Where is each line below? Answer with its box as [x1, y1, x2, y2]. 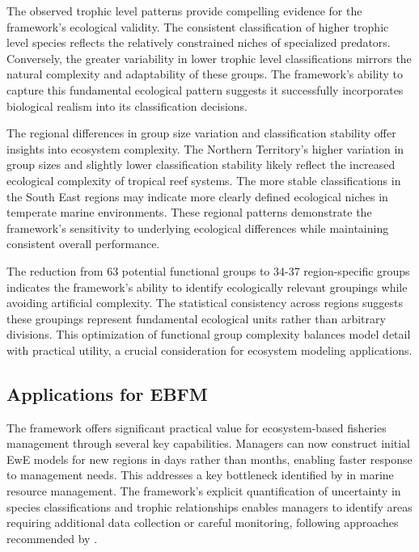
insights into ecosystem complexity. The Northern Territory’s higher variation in [6, 140, 404, 157]
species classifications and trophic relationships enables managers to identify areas [6, 498, 413, 515]
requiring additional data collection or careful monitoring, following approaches [6, 514, 399, 531]
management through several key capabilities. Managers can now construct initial [6, 435, 411, 452]
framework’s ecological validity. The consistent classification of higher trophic [6, 18, 389, 35]
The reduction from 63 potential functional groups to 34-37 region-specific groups [6, 262, 410, 279]
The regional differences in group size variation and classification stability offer [6, 124, 396, 141]
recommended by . [6, 529, 98, 546]
